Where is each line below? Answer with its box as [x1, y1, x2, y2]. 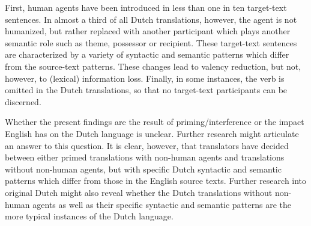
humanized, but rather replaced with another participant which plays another [5, 25, 291, 37]
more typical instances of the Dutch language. [5, 210, 174, 222]
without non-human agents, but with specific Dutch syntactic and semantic [5, 162, 282, 175]
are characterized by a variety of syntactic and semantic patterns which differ [5, 48, 289, 61]
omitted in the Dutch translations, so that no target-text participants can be [5, 84, 288, 96]
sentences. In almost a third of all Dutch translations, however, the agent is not [5, 13, 297, 25]
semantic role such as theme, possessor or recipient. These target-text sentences [5, 36, 297, 49]
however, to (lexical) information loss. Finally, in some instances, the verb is [5, 72, 285, 84]
